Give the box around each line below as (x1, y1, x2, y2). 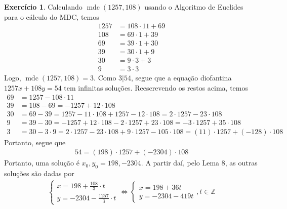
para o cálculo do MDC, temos (4, 11, 99, 22)
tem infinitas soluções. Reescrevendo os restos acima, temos (64, 82, 248, 93)
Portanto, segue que (4, 137, 66, 147)
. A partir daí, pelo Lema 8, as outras (141, 157, 258, 168)
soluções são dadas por (4, 168, 74, 179)
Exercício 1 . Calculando (4, 2, 83, 12)
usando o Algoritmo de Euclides (144, 2, 243, 12)
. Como (94, 72, 116, 83)
